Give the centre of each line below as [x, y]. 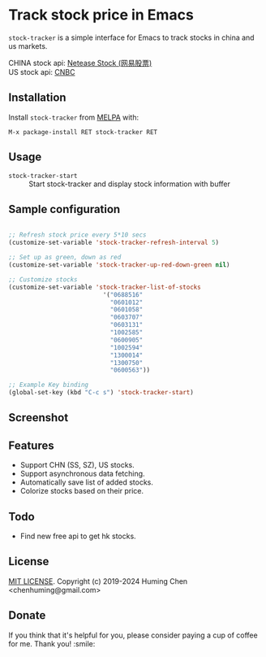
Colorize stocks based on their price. [82, 491]
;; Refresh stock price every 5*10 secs [78, 235]
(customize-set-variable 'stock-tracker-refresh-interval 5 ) [114, 243]
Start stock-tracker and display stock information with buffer [130, 184]
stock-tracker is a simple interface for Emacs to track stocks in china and [131, 37]
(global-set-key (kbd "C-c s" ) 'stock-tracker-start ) [101, 393]
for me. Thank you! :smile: [52, 643]
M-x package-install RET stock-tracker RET [83, 132]
